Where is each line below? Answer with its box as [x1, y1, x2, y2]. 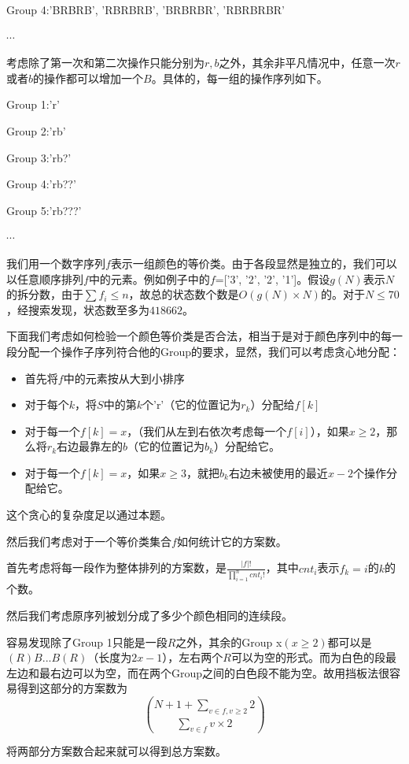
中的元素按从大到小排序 [63, 369, 185, 386]
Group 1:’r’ [6, 96, 60, 113]
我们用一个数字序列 [6, 254, 105, 271]
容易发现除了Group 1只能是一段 [6, 633, 168, 650]
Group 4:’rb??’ [6, 176, 76, 192]
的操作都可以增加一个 [33, 69, 144, 86]
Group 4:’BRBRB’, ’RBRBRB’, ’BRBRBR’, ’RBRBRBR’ [6, 2, 285, 17]
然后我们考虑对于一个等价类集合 [6, 532, 171, 549]
